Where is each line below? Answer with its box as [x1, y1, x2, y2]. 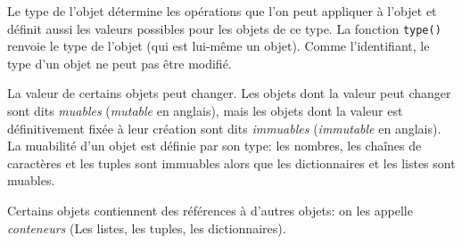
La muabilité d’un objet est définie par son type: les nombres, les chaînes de [7, 136, 422, 155]
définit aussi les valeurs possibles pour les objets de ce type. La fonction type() [7, 19, 441, 37]
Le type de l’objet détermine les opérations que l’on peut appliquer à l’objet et [7, 2, 437, 20]
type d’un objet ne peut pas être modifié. [7, 53, 232, 72]
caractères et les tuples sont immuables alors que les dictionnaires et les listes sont [7, 153, 456, 172]
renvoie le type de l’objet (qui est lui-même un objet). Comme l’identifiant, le [7, 37, 430, 55]
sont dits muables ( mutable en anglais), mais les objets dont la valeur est [7, 102, 403, 120]
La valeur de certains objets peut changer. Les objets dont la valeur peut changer [7, 84, 451, 102]
